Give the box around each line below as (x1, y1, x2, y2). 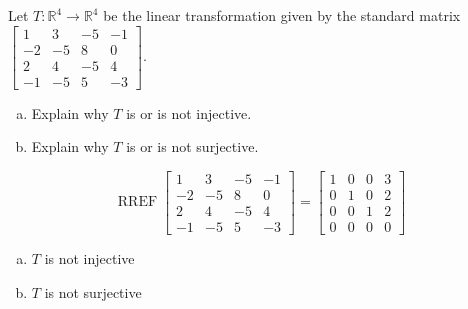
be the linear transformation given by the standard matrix (103, 5, 461, 25)
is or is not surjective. (126, 136, 259, 157)
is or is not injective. (126, 102, 252, 123)
